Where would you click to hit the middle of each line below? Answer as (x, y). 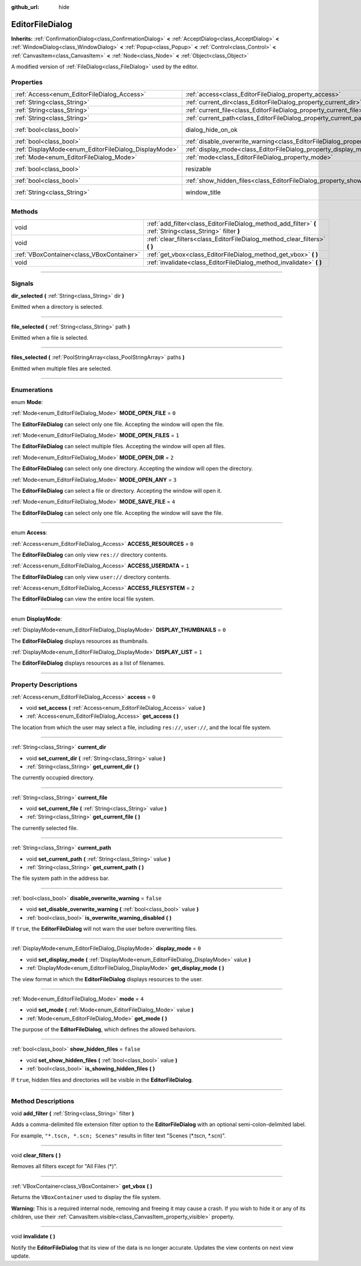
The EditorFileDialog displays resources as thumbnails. (80, 641)
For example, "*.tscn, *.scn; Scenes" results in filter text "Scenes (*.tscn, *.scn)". (119, 1135)
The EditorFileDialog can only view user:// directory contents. (91, 577)
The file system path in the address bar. (60, 878)
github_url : (25, 7)
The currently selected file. (45, 828)
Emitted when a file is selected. (50, 337)
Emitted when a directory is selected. (57, 307)
